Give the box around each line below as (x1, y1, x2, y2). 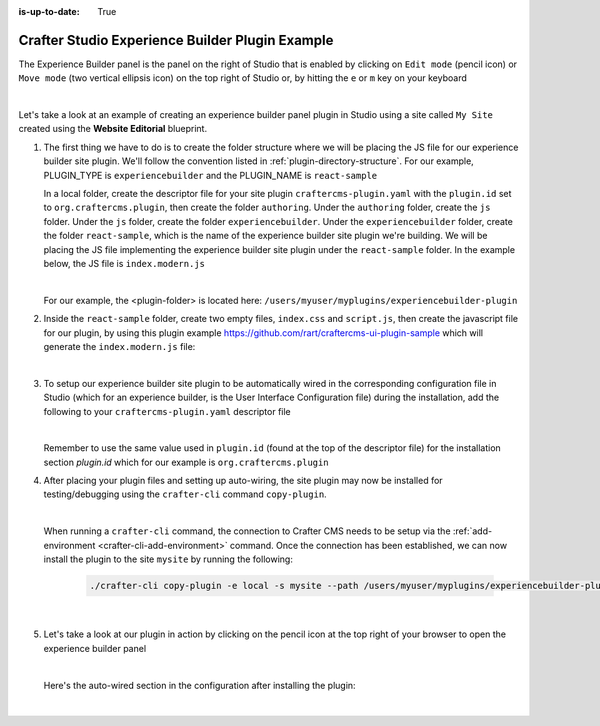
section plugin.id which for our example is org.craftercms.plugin (43, 456, 329, 468)
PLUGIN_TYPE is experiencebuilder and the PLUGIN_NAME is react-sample (43, 169, 378, 181)
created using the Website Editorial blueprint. (18, 123, 208, 135)
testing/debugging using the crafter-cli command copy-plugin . (43, 488, 327, 500)
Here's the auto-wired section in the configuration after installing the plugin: (43, 679, 356, 691)
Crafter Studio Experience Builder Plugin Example (18, 31, 334, 49)
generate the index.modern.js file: (43, 340, 196, 352)
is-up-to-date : (18, 6, 80, 17)
